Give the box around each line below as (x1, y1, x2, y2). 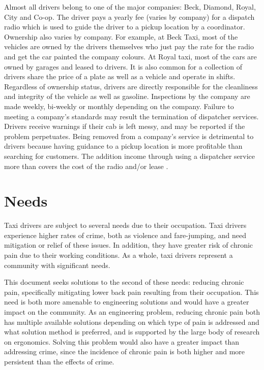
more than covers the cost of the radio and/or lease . (4, 160, 168, 171)
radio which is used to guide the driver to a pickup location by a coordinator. (4, 21, 245, 32)
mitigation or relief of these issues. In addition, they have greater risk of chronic (4, 240, 253, 250)
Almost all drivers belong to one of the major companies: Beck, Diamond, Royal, (4, 2, 256, 12)
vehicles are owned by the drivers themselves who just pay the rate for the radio (4, 41, 254, 52)
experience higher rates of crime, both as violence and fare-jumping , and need (4, 229, 246, 240)
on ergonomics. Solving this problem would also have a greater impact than (4, 336, 239, 347)
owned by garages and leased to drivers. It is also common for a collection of (4, 61, 242, 72)
